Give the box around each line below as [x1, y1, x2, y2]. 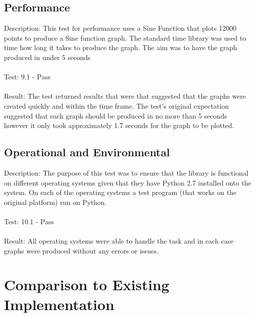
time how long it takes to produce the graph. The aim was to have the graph [4, 42, 237, 53]
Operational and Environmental [4, 144, 170, 160]
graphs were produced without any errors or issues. [4, 245, 159, 255]
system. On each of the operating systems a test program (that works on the [4, 187, 237, 197]
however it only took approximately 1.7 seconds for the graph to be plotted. [4, 120, 234, 130]
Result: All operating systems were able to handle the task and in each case [4, 236, 234, 246]
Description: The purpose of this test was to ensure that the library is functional [4, 167, 249, 178]
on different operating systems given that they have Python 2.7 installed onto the [4, 177, 252, 188]
